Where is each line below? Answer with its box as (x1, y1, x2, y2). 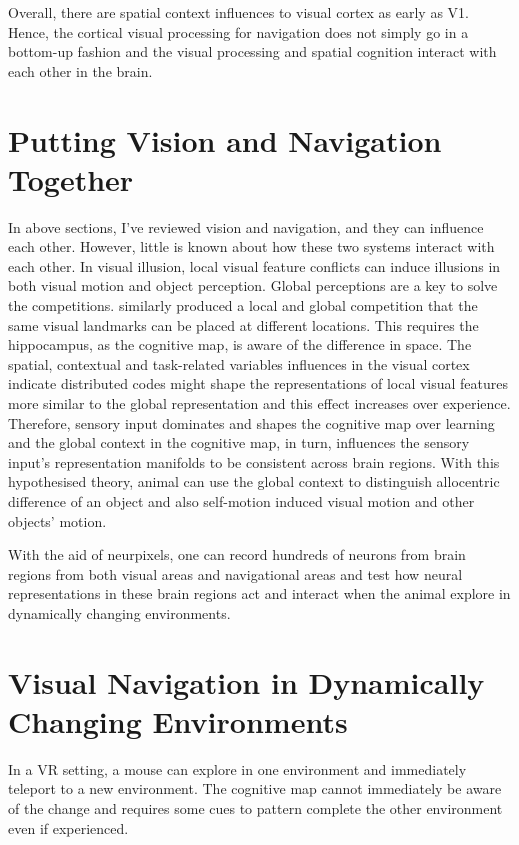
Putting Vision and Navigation (8, 119, 442, 160)
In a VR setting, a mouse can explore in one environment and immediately (8, 758, 467, 779)
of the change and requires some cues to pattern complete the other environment (8, 798, 503, 819)
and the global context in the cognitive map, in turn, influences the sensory (8, 432, 470, 453)
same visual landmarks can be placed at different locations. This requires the (8, 314, 479, 335)
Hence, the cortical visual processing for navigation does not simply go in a (8, 21, 469, 42)
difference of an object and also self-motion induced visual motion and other (8, 491, 475, 511)
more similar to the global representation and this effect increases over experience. (8, 393, 511, 414)
